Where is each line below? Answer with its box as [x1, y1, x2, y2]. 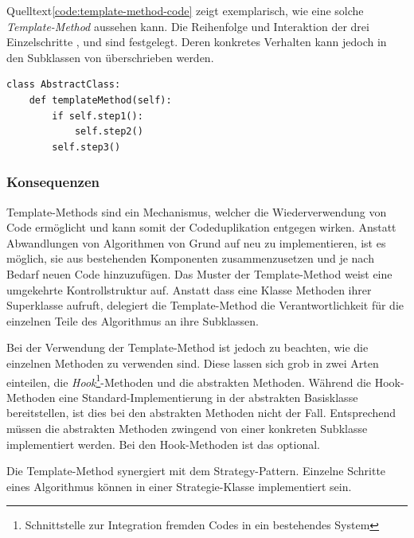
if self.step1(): [52, 110, 143, 122]
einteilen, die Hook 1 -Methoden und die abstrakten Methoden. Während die [6, 371, 372, 390]
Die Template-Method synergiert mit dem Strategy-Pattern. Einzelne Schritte [6, 462, 386, 479]
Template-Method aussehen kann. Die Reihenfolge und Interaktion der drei [6, 18, 369, 34]
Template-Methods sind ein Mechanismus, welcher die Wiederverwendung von [6, 203, 387, 220]
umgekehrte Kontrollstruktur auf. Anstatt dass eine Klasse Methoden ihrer [6, 281, 372, 298]
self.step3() [52, 141, 121, 153]
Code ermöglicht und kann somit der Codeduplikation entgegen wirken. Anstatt [6, 219, 396, 236]
